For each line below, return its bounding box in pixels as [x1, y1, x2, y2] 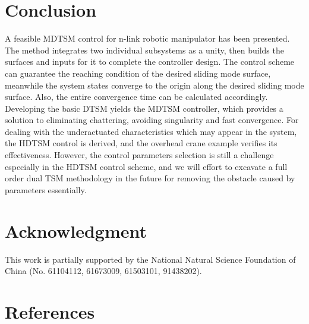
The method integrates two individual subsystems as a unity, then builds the [5, 43, 284, 56]
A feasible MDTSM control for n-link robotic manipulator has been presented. [5, 32, 290, 45]
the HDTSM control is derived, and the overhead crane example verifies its [5, 137, 278, 149]
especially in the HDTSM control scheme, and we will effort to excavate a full [5, 160, 288, 172]
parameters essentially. [5, 183, 87, 196]
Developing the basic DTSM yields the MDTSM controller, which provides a [5, 102, 283, 114]
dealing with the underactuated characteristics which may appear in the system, [5, 125, 297, 137]
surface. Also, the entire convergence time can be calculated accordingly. [5, 90, 268, 103]
